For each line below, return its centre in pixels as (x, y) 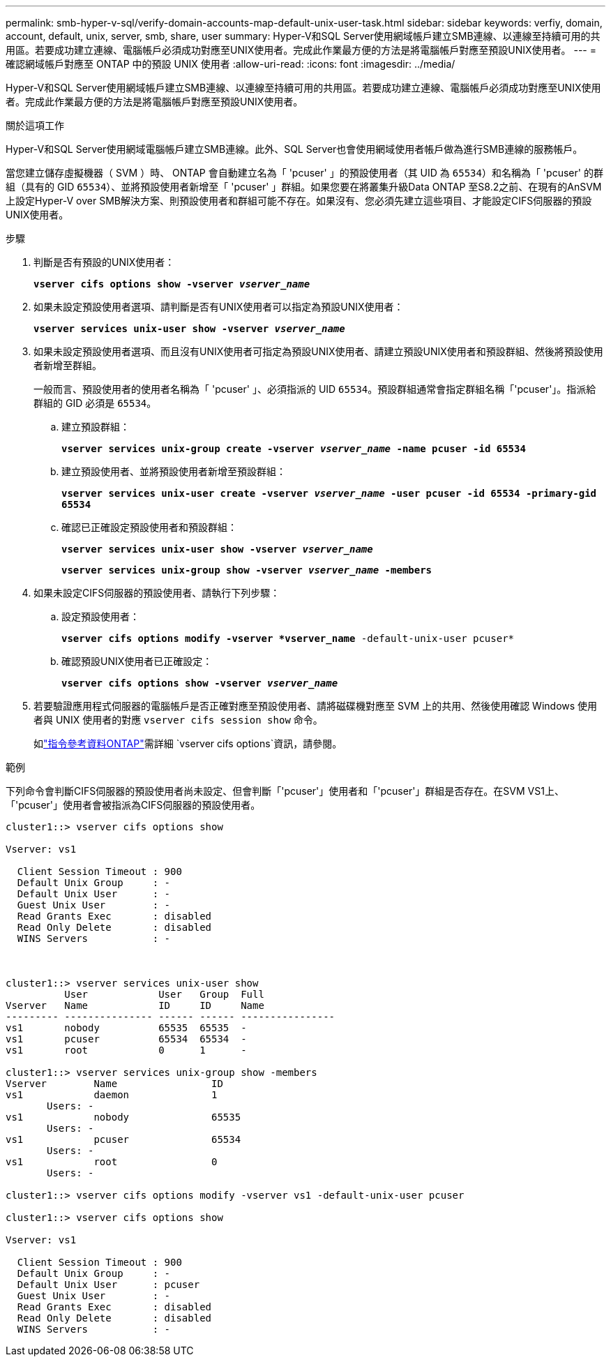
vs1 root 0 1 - (126, 1050)
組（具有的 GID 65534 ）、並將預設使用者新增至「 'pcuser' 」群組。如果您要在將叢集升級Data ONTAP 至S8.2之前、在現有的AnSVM (304, 187)
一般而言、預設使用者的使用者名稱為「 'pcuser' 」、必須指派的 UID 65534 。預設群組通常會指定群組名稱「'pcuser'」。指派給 (315, 389)
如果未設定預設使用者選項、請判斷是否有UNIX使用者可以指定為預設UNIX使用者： (219, 307)
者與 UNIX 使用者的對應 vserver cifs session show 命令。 (178, 720)
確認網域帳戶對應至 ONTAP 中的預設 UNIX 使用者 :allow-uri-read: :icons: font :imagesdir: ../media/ (231, 64)
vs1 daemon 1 (112, 1095)
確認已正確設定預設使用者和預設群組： (149, 527)
